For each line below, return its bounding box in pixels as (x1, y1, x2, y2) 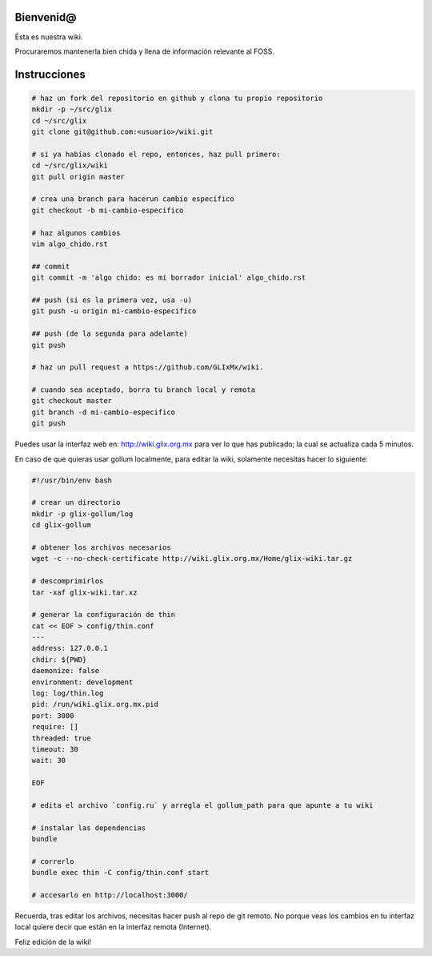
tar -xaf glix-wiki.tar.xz (31, 587, 138, 597)
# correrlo (31, 857, 74, 865)
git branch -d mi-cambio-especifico (31, 407, 176, 417)
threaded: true (31, 733, 91, 743)
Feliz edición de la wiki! (14, 937, 92, 946)
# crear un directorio (31, 498, 121, 507)
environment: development (31, 677, 134, 687)
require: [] (31, 722, 79, 732)
